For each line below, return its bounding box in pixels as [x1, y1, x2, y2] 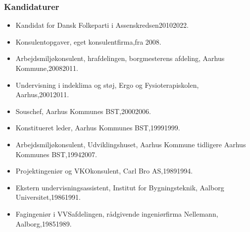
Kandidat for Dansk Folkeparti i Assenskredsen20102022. [15, 20, 189, 30]
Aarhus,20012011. [15, 89, 69, 100]
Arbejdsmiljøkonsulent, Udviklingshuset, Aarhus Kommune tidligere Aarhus [15, 139, 246, 149]
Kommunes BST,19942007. [15, 149, 97, 159]
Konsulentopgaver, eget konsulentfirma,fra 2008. [15, 36, 161, 47]
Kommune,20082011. [15, 63, 78, 73]
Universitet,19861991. [15, 192, 81, 202]
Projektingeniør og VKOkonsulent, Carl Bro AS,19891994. [15, 166, 193, 176]
